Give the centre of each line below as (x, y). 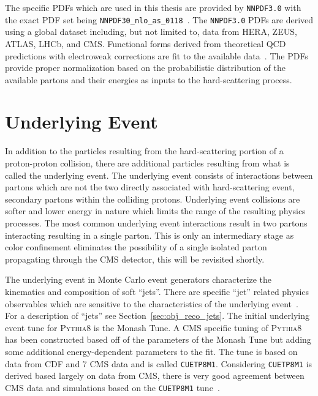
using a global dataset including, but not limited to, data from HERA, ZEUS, (151, 32)
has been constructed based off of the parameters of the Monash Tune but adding (158, 339)
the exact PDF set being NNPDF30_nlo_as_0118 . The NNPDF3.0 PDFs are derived (159, 19)
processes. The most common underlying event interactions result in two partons (156, 222)
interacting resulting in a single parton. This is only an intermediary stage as (150, 235)
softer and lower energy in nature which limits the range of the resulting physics (155, 211)
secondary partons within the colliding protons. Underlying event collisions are (153, 199)
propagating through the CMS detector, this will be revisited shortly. (135, 259)
